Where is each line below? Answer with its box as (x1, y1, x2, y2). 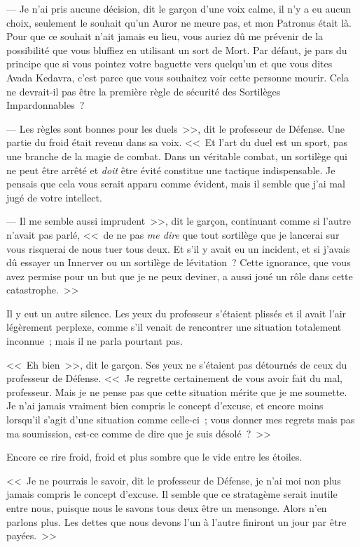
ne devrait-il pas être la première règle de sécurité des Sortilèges (6, 84, 281, 98)
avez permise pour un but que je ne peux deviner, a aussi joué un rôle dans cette (6, 268, 353, 283)
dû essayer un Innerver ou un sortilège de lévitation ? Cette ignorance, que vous (6, 255, 351, 270)
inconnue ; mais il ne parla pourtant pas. (6, 334, 183, 348)
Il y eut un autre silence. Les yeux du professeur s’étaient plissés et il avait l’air (6, 305, 347, 320)
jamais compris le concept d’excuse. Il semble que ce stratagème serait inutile (6, 487, 338, 501)
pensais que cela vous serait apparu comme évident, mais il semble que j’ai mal (6, 176, 345, 191)
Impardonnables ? (6, 98, 85, 112)
